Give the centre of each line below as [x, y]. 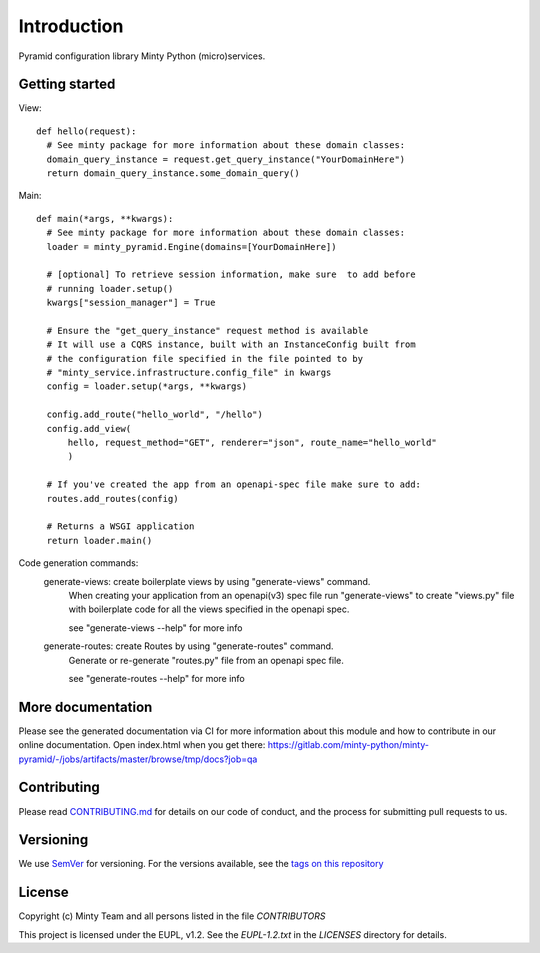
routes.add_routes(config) [112, 498]
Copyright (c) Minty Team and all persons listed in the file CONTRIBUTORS [172, 916]
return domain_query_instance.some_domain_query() [173, 173]
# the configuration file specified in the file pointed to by [205, 358]
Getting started [67, 84]
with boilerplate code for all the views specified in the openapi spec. [209, 609]
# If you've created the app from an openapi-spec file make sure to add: [234, 484]
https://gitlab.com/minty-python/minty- [348, 745]
